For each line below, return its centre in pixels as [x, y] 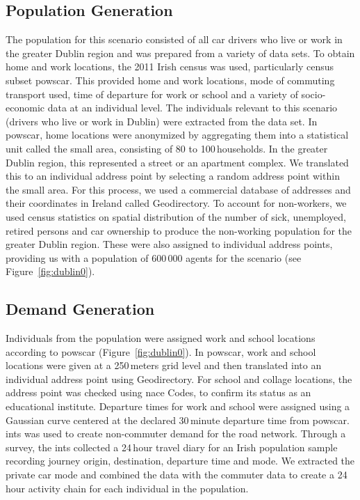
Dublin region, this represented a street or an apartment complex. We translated [177, 162]
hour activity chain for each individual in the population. [127, 488]
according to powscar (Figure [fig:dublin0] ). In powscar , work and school [161, 351]
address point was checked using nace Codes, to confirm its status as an [158, 392]
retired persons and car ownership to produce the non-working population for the [179, 230]
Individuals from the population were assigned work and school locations [161, 338]
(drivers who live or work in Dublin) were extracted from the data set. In [162, 121]
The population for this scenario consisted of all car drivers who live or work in [174, 39]
